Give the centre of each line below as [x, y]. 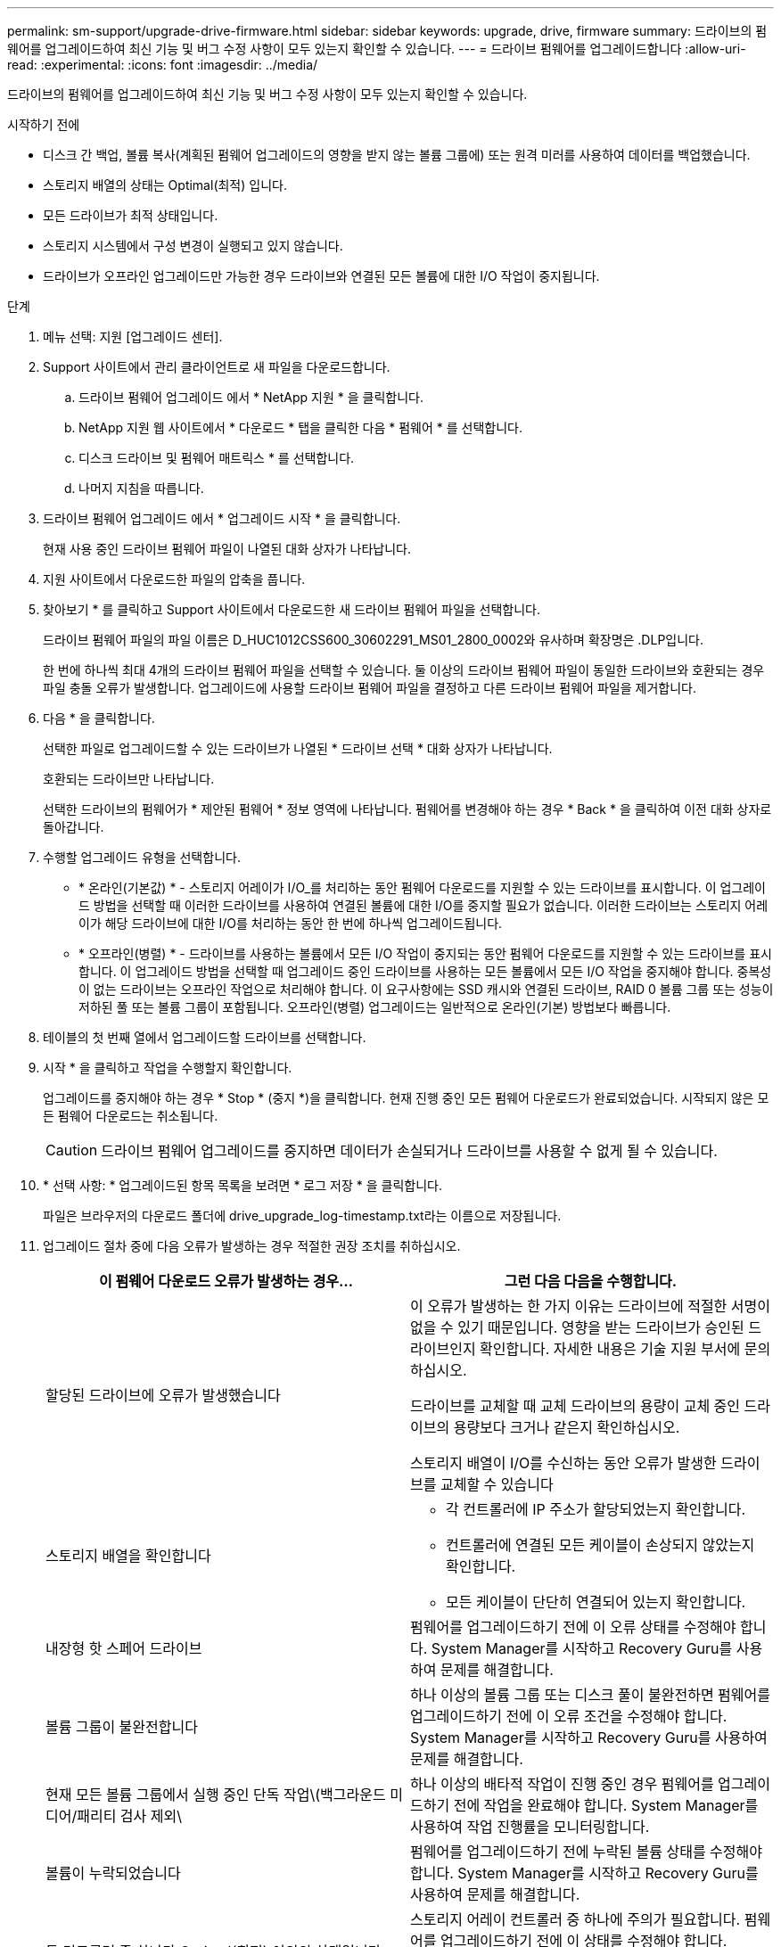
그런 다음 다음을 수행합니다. [591, 1281]
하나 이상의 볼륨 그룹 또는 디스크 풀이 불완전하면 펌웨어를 [591, 1695]
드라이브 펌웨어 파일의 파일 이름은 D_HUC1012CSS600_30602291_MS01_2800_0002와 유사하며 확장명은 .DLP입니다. [374, 640]
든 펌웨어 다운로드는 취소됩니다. [131, 1116]
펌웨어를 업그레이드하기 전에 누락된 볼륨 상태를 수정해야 [587, 1852]
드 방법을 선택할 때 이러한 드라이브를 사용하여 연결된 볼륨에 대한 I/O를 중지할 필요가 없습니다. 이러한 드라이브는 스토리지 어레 [423, 905]
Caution [72, 1150]
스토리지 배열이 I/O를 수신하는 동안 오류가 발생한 [563, 1463]
